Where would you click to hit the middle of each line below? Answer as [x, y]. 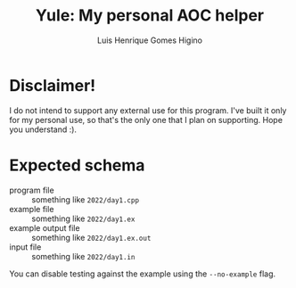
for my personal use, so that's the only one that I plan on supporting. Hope [146, 119]
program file [32, 190]
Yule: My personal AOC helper [150, 16]
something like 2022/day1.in [83, 256]
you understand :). [43, 129]
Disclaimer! [53, 85]
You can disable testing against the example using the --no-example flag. [143, 274]
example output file [45, 227]
